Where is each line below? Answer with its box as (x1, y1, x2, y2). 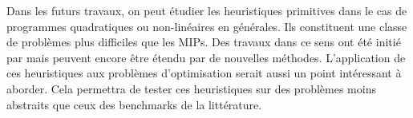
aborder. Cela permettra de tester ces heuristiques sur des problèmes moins (6, 80, 376, 96)
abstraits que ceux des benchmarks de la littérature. (6, 96, 262, 112)
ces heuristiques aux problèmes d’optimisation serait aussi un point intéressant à (6, 65, 402, 81)
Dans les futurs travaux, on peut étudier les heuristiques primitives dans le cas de (6, 2, 407, 18)
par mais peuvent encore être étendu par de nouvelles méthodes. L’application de (6, 49, 406, 65)
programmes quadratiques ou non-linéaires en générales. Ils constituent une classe (6, 18, 407, 34)
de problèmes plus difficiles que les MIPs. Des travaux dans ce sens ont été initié (6, 33, 401, 50)
